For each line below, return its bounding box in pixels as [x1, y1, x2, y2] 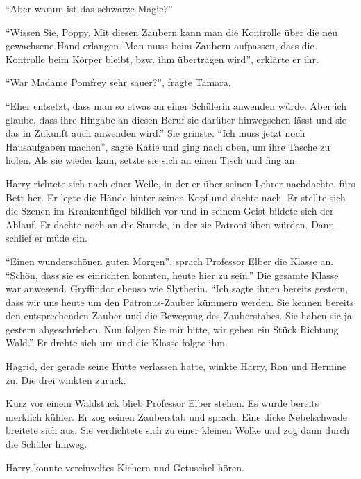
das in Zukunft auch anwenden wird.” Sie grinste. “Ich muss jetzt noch [6, 126, 305, 140]
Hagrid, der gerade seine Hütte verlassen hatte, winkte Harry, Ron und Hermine [6, 359, 347, 373]
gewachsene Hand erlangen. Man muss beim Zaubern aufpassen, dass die [6, 38, 314, 53]
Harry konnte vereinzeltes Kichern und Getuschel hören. [6, 460, 244, 474]
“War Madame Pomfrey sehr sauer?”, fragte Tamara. [6, 75, 231, 90]
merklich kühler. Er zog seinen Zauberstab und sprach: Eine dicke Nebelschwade [6, 409, 348, 423]
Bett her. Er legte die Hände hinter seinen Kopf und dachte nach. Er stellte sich [6, 190, 346, 204]
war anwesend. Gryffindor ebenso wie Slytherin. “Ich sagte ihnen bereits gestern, [6, 281, 349, 296]
